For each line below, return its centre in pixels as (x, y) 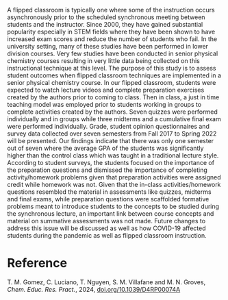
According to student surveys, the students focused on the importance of (111, 163)
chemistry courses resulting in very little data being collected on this (103, 61)
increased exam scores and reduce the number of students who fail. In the (112, 39)
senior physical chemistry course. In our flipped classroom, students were (112, 83)
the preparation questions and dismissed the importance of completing (107, 170)
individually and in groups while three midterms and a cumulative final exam (114, 119)
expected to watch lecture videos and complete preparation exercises (106, 90)
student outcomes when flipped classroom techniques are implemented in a (114, 75)
